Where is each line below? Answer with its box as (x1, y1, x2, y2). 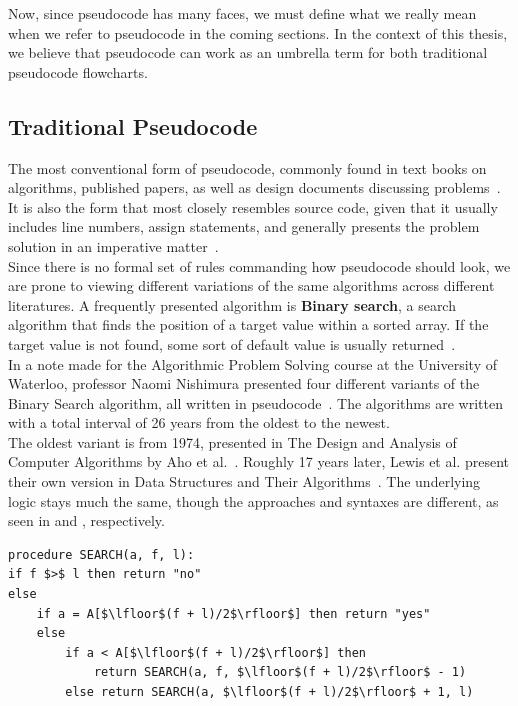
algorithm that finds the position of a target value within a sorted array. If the (8, 314, 489, 335)
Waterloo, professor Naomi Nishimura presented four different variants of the (8, 373, 480, 394)
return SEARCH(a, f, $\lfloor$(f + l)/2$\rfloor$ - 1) (93, 665, 467, 680)
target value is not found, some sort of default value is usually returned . (8, 333, 456, 354)
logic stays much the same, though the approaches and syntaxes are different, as (8, 490, 499, 511)
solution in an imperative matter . (8, 235, 219, 256)
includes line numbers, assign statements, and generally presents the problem (8, 216, 480, 237)
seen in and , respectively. (8, 510, 165, 531)
